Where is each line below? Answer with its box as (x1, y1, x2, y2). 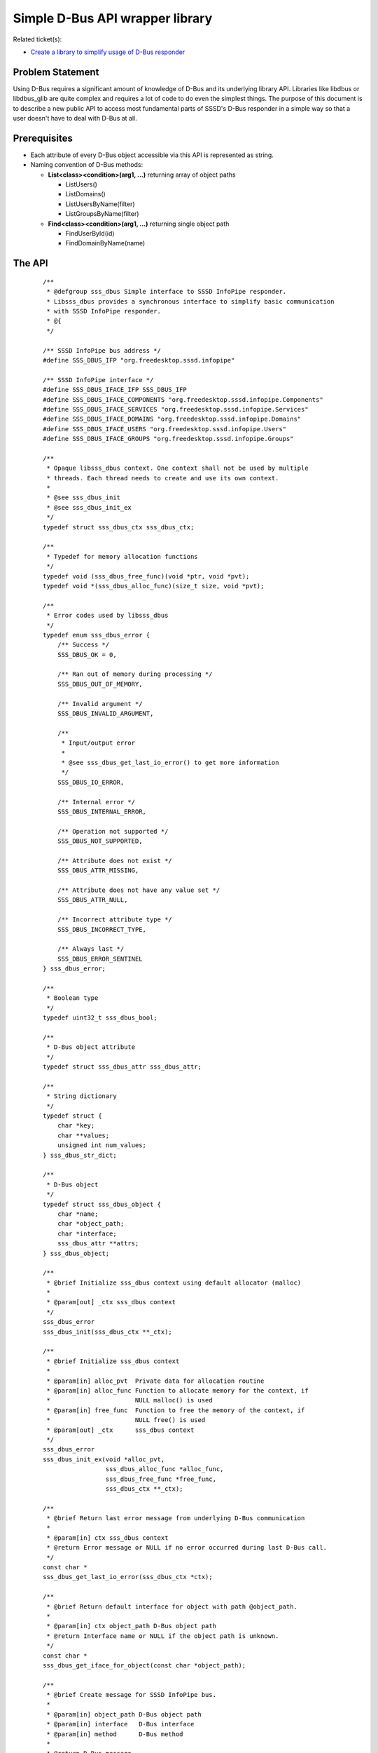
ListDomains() (65, 190, 106, 198)
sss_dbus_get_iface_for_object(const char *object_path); (43, 1661, 246, 1669)
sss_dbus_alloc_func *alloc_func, (105, 1466, 224, 1473)
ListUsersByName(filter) (65, 200, 136, 208)
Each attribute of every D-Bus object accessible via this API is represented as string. (30, 151, 274, 159)
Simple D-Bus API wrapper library (13, 11, 213, 26)
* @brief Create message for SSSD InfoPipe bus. (46, 1691, 217, 1699)
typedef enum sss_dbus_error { (43, 631, 150, 639)
